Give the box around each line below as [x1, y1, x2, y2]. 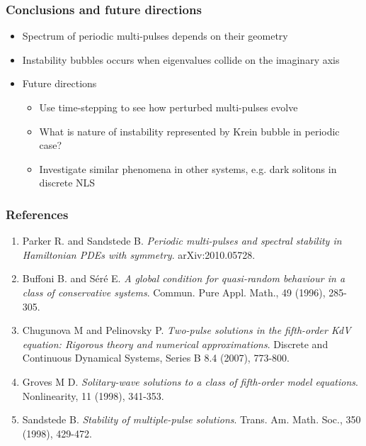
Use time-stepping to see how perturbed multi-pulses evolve [39, 100, 298, 114]
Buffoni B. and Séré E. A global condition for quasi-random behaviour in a [22, 271, 345, 286]
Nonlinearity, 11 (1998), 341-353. [22, 388, 164, 403]
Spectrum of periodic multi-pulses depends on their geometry [22, 28, 288, 43]
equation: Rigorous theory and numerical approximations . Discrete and [22, 336, 328, 351]
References [6, 205, 69, 223]
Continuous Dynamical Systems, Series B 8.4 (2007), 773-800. [22, 350, 290, 365]
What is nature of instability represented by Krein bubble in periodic [39, 123, 340, 138]
